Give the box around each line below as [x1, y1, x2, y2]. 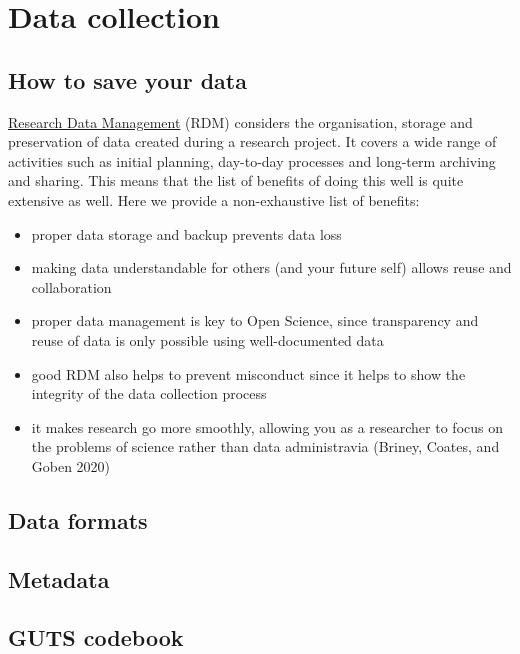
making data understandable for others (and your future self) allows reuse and [31, 257, 512, 278]
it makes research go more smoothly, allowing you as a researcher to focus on [31, 416, 503, 437]
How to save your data [8, 64, 247, 95]
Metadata [8, 563, 110, 594]
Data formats [8, 504, 148, 535]
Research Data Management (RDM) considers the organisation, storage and [8, 111, 473, 132]
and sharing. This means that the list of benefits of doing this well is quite [8, 170, 464, 191]
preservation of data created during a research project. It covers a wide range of [8, 131, 497, 152]
